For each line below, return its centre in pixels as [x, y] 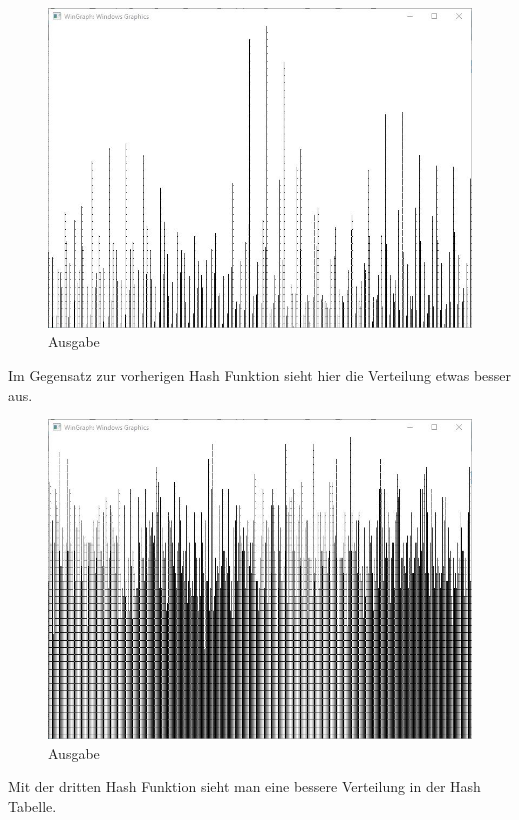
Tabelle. [32, 805]
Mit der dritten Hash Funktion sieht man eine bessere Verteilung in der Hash [244, 786]
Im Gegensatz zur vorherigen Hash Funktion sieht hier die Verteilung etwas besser [260, 375]
